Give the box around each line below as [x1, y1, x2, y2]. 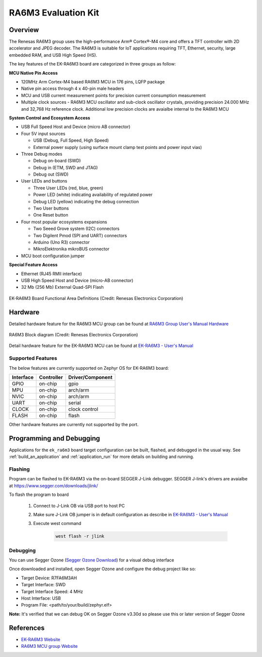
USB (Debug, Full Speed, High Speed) [33, 137, 109, 143]
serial [68, 399, 81, 406]
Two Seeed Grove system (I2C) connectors [33, 226, 120, 231]
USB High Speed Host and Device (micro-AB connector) [21, 277, 133, 283]
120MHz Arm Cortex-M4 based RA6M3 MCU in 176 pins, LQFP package [21, 79, 165, 85]
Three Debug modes [21, 151, 63, 157]
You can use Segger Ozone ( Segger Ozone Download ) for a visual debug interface [9, 557, 175, 563]
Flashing [9, 466, 30, 473]
